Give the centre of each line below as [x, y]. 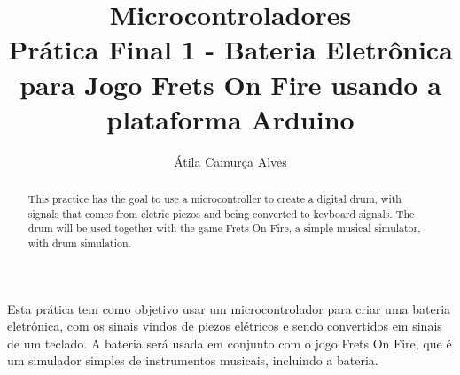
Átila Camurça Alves [230, 161]
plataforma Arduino [230, 118]
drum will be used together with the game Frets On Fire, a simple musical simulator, [224, 228]
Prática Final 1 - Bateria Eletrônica [230, 49]
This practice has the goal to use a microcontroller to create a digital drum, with [214, 199]
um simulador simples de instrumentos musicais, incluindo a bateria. [193, 360]
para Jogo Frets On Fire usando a [230, 84]
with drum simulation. [79, 243]
